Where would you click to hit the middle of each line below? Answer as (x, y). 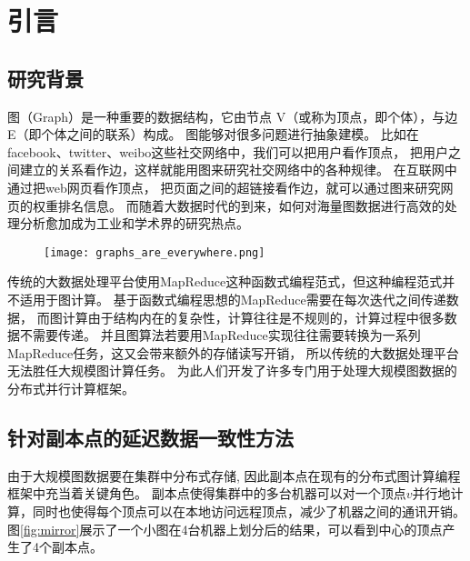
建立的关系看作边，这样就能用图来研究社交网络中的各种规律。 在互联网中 (238, 170)
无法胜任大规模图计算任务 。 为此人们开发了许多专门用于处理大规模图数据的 (232, 371)
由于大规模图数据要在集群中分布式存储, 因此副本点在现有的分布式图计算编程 (234, 475)
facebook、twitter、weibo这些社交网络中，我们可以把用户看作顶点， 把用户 (228, 151)
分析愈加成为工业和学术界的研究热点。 (134, 223)
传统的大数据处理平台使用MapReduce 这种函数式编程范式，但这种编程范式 (225, 281)
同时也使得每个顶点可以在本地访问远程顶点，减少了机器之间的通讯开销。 (249, 511)
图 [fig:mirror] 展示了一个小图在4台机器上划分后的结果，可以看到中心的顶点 (225, 529)
